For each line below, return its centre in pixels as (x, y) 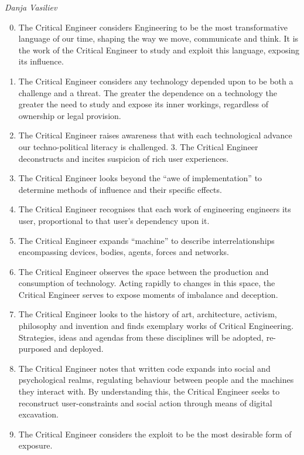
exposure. (35, 445)
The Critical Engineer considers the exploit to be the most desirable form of (155, 434)
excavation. (38, 414)
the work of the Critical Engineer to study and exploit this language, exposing (159, 50)
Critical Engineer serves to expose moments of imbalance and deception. (148, 294)
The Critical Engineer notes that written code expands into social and (144, 368)
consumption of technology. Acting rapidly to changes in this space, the (147, 283)
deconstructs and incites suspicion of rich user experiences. (124, 158)
